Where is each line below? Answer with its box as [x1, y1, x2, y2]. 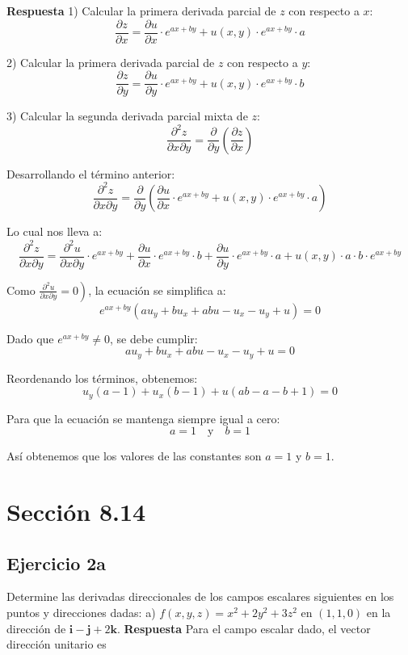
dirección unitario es [6, 636, 107, 653]
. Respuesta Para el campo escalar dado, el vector [116, 619, 371, 636]
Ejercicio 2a [6, 550, 107, 575]
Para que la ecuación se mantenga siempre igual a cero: [6, 409, 280, 426]
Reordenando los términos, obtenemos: [6, 369, 198, 386]
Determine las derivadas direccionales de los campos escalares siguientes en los [6, 588, 394, 605]
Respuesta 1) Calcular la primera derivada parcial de [6, 2, 276, 19]
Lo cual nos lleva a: [6, 223, 103, 240]
